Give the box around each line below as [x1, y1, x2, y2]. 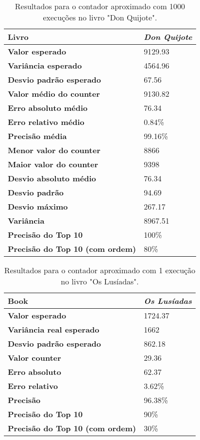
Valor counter [8, 352, 61, 363]
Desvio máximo [8, 201, 68, 212]
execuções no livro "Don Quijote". [43, 12, 157, 23]
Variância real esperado [8, 324, 100, 335]
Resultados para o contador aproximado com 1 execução [4, 264, 196, 276]
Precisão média [8, 130, 67, 141]
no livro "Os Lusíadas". [61, 276, 139, 287]
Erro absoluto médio [8, 102, 88, 113]
